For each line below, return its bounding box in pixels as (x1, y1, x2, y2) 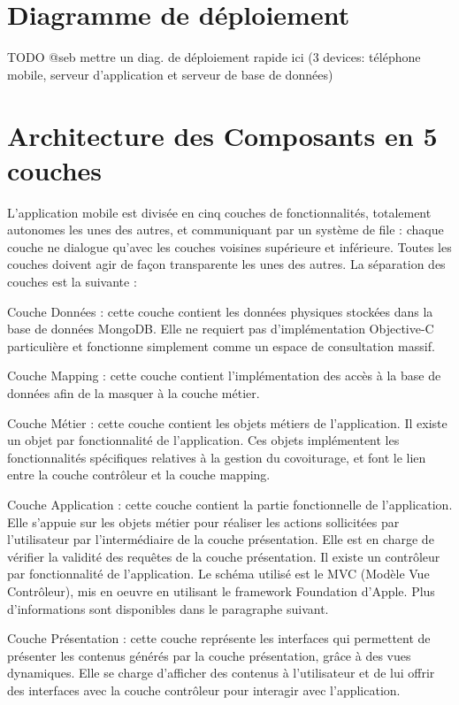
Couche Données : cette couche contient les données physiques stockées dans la (7, 302, 433, 320)
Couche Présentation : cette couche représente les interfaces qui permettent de (7, 629, 431, 648)
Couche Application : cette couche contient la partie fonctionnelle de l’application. (7, 494, 453, 513)
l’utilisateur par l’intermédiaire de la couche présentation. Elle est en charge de (7, 530, 434, 548)
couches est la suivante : (7, 272, 137, 290)
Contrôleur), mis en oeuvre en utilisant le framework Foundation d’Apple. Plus (7, 581, 435, 600)
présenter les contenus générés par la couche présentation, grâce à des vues (7, 646, 411, 664)
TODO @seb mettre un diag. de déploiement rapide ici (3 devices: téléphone (7, 48, 421, 66)
